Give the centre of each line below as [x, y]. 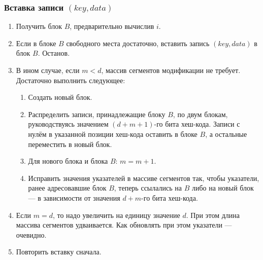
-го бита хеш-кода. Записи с [197, 124]
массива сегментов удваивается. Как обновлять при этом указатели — [124, 225]
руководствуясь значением [68, 124]
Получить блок [39, 26]
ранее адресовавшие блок [67, 188]
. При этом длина [213, 215]
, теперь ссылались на [148, 188]
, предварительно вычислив [112, 26]
